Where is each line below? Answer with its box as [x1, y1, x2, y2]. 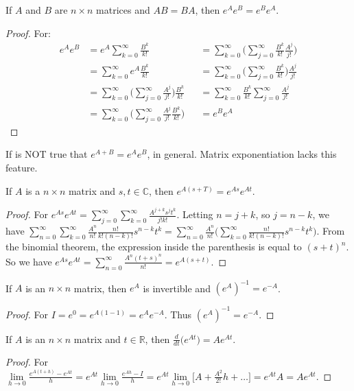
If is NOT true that [5, 147, 88, 161]
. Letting [176, 207, 213, 222]
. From [316, 224, 345, 238]
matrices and [96, 3, 150, 16]
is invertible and [143, 281, 211, 295]
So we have [5, 254, 52, 268]
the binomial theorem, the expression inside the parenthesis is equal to [5, 239, 302, 254]
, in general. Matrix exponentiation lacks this [147, 147, 337, 161]
